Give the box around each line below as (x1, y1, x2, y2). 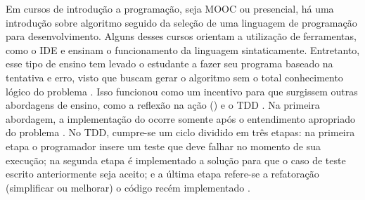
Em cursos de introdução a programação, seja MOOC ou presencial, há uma (6, 1, 334, 15)
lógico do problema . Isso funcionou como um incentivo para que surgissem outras (6, 84, 358, 98)
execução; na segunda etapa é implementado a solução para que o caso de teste (6, 152, 346, 167)
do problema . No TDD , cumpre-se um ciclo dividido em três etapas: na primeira (6, 125, 355, 140)
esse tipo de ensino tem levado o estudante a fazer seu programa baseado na (6, 56, 333, 71)
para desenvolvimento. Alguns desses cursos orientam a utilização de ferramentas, (6, 29, 357, 44)
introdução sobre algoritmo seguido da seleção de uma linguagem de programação (6, 15, 357, 29)
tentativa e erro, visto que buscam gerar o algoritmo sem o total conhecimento (6, 69, 343, 84)
